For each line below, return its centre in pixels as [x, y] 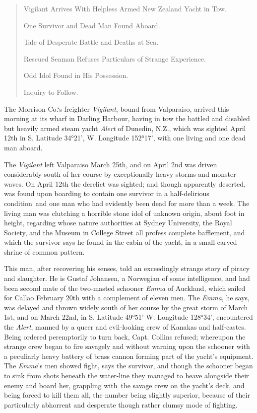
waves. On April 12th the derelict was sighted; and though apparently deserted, [125, 183]
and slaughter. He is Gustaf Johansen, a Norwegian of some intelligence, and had [127, 278]
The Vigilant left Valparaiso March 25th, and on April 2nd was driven [111, 164]
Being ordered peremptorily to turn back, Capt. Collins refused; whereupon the [125, 336]
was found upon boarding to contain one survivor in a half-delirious [107, 193]
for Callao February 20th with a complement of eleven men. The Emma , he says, [127, 298]
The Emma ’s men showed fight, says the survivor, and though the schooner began [128, 366]
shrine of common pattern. [44, 251]
